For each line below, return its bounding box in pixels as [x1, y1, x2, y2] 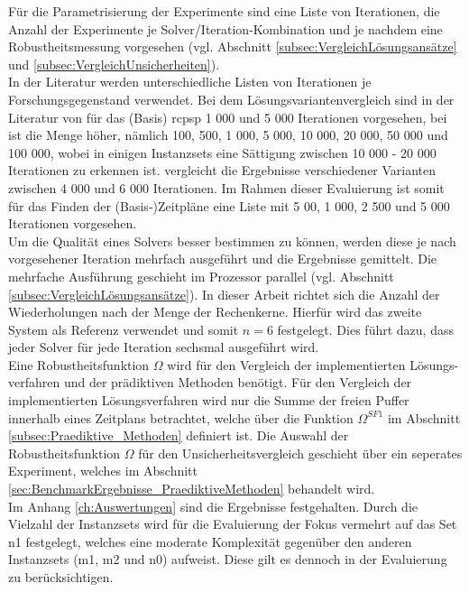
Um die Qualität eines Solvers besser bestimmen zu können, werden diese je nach [8, 231, 456, 250]
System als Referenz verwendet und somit [8, 319, 239, 338]
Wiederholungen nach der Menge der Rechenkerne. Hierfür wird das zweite [8, 302, 422, 321]
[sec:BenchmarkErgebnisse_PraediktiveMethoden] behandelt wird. [8, 479, 375, 498]
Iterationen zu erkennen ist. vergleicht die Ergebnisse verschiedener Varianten [8, 161, 437, 180]
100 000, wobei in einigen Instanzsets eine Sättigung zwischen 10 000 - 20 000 [8, 143, 437, 162]
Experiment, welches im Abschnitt [8, 461, 198, 480]
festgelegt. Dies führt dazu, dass [277, 319, 454, 338]
